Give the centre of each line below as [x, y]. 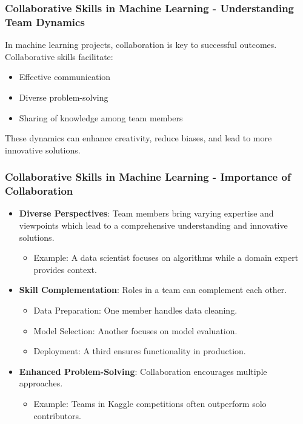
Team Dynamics [45, 22]
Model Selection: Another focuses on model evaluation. [135, 330]
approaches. [41, 383]
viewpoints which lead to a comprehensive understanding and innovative [153, 225]
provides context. [65, 269]
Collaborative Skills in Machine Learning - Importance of [148, 177]
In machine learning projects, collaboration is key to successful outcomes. [141, 45]
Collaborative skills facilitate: [59, 56]
